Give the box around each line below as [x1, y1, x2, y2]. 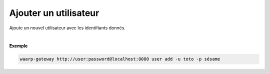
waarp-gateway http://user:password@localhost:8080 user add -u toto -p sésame [19, 56, 220, 62]
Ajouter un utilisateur [9, 7, 99, 18]
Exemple [9, 43, 28, 49]
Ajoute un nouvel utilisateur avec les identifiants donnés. [9, 25, 126, 31]
